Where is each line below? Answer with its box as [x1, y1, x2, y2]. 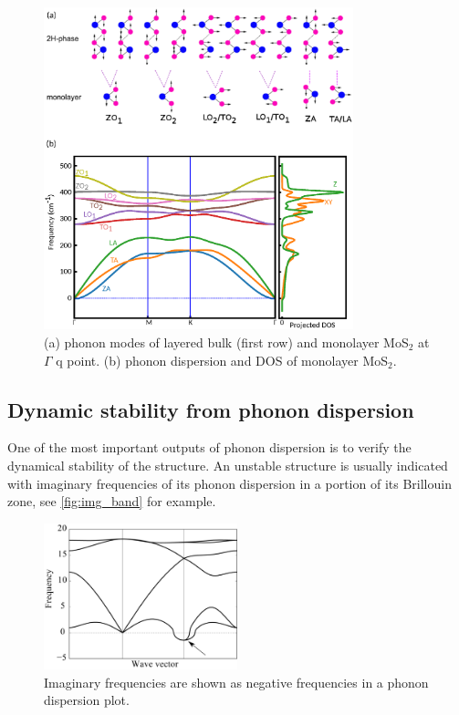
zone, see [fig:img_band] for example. [7, 492, 216, 511]
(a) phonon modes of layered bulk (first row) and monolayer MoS [44, 332, 409, 351]
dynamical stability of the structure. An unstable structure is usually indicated [7, 455, 448, 474]
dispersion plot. [44, 690, 130, 710]
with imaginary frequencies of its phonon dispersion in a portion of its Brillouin [7, 473, 452, 492]
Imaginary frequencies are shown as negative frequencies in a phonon [44, 672, 429, 691]
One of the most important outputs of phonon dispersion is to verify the [7, 438, 412, 457]
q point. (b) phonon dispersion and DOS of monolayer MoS [56, 350, 389, 369]
